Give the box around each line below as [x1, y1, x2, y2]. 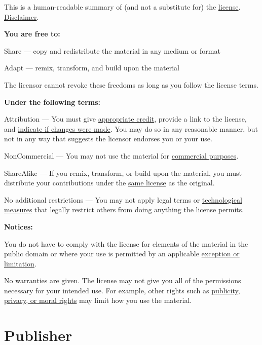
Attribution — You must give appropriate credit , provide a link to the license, [4, 113, 247, 124]
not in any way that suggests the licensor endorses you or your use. [4, 133, 212, 144]
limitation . [4, 258, 36, 269]
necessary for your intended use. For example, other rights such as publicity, [4, 285, 240, 295]
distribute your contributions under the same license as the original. [4, 177, 215, 188]
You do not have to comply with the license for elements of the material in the [4, 238, 248, 249]
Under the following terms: [4, 96, 101, 107]
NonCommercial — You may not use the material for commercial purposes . [4, 150, 239, 161]
